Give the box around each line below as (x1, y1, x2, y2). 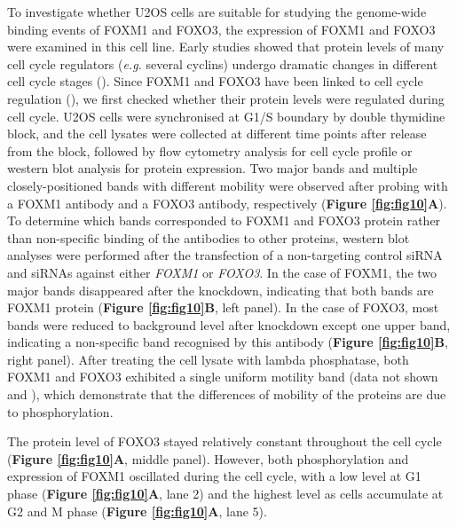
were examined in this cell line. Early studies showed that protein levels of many (7, 37, 445, 56)
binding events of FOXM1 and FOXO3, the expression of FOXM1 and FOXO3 (7, 20, 436, 38)
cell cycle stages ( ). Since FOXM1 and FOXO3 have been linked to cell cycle (7, 72, 423, 90)
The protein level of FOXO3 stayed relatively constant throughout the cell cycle (7, 432, 442, 451)
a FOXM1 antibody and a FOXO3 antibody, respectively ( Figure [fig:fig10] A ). (7, 193, 447, 212)
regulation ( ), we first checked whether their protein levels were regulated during (7, 89, 445, 107)
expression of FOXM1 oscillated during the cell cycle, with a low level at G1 (7, 467, 422, 485)
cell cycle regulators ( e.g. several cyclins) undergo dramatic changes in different (7, 54, 438, 73)
